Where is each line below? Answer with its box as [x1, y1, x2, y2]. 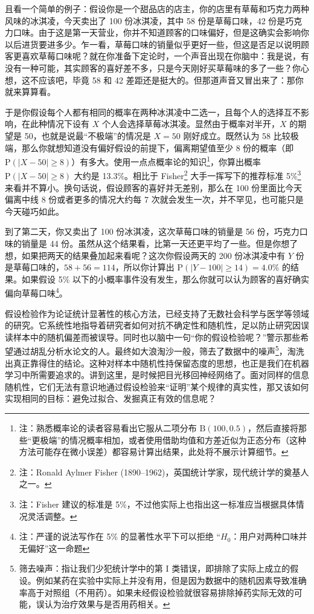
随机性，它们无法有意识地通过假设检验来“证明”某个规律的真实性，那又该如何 [5, 380, 309, 393]
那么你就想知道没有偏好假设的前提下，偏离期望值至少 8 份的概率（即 [21, 141, 294, 154]
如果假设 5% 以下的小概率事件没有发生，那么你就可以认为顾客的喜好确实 [21, 272, 309, 285]
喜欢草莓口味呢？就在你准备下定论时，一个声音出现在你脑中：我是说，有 [21, 50, 309, 62]
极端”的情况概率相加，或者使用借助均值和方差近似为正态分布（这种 [40, 433, 307, 446]
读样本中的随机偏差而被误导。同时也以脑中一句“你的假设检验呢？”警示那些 [5, 330, 301, 343]
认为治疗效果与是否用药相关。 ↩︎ [44, 598, 170, 610]
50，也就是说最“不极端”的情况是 [24, 129, 151, 142]
